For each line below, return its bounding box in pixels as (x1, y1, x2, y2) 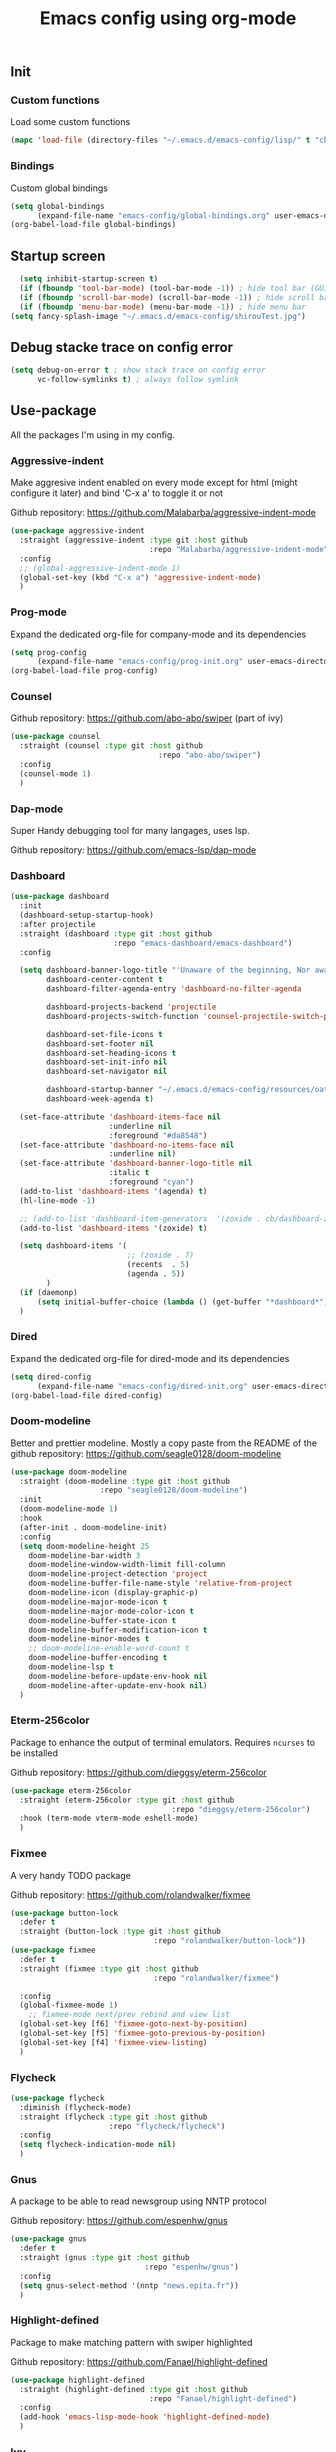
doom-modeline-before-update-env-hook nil (28, 1671, 208, 1681)
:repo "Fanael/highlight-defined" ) (148, 2393, 298, 2404)
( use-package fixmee (10, 1945, 97, 1956)
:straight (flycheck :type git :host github (19, 2112, 208, 2122)
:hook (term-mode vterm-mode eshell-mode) (19, 1813, 199, 1824)
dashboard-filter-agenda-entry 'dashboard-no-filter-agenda (46, 984, 302, 994)
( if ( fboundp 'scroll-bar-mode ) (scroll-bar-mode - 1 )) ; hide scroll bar (19, 292, 333, 302)
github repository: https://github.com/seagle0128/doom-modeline (10, 1447, 282, 1459)
